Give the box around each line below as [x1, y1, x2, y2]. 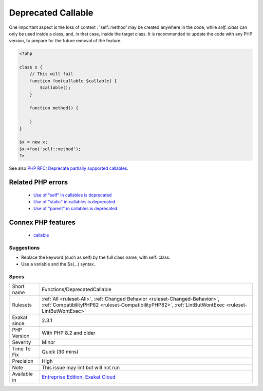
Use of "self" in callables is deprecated [33, 192, 112, 198]
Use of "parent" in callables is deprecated [33, 206, 118, 212]
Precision [12, 358, 34, 365]
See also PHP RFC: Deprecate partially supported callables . [9, 165, 129, 171]
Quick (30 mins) [41, 348, 79, 355]
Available [12, 371, 33, 377]
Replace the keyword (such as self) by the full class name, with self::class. [21, 254, 170, 260]
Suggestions [9, 244, 40, 251]
